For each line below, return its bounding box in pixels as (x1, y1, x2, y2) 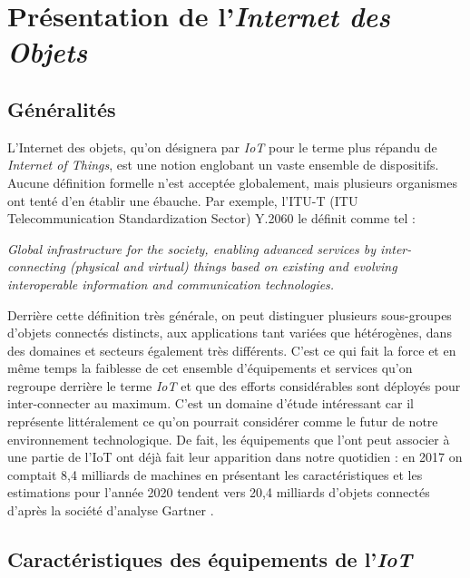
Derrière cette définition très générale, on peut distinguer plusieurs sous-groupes (7, 305, 452, 324)
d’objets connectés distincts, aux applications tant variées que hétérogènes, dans (7, 323, 452, 342)
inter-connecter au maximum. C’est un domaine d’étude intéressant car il (7, 394, 414, 413)
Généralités (7, 94, 116, 122)
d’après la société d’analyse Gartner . (7, 501, 214, 520)
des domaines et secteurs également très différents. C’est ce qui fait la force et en (7, 340, 456, 359)
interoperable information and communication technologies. (7, 274, 335, 293)
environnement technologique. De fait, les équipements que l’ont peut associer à (7, 429, 450, 448)
